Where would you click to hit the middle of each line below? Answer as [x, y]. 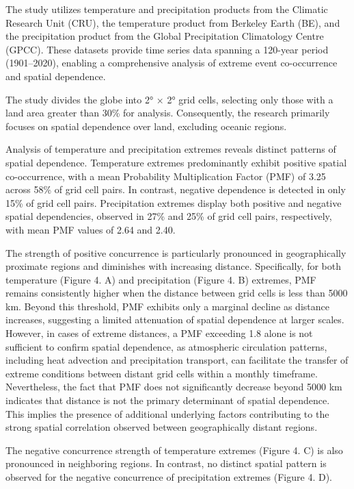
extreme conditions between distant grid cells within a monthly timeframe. [162, 373]
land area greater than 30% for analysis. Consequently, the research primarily [168, 113]
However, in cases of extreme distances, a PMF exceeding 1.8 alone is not [159, 333]
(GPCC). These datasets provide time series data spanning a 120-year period [167, 49]
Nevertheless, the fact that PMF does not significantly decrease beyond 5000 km [174, 387]
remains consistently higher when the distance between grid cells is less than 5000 [177, 293]
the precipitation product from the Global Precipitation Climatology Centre [165, 36]
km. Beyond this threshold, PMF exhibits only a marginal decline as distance [167, 306]
